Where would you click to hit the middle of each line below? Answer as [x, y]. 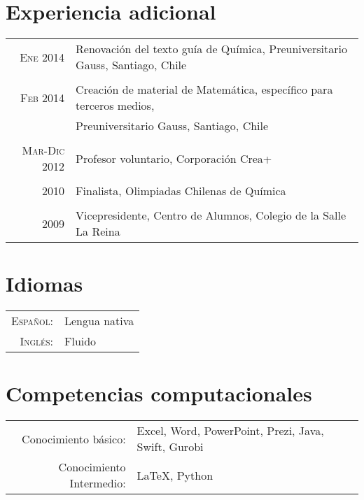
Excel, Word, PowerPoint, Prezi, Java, [230, 431]
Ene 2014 [42, 57]
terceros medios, [115, 106]
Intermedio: [98, 483]
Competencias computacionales [159, 393]
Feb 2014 [43, 97]
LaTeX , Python [175, 475]
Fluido [80, 341]
